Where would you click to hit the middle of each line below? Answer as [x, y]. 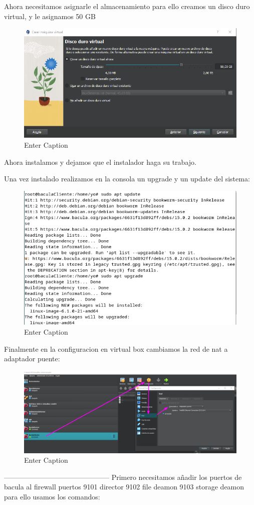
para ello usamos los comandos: [52, 497]
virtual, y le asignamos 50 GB [50, 16]
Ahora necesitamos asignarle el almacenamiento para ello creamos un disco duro [127, 6]
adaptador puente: [32, 359]
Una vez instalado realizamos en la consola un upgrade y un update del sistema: [127, 179]
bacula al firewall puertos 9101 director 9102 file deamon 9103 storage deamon [124, 487]
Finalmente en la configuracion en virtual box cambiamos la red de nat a [116, 348]
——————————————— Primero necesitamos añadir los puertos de [123, 477]
